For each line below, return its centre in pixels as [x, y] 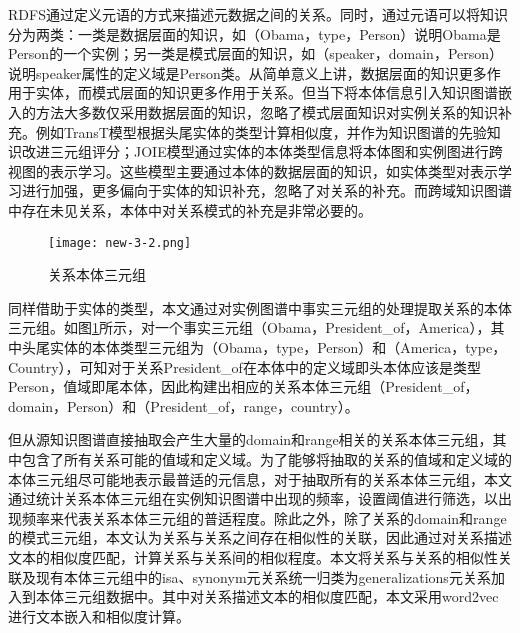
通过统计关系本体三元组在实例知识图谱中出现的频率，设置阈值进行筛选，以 [253, 498]
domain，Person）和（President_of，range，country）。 [183, 405]
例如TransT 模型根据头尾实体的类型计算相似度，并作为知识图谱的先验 [261, 131]
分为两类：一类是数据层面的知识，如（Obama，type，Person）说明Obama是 [254, 33]
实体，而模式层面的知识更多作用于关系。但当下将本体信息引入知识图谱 [266, 92]
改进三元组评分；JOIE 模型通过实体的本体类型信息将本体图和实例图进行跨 [262, 151]
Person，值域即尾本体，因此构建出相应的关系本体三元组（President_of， [243, 386]
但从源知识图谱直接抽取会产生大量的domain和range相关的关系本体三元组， [250, 439]
